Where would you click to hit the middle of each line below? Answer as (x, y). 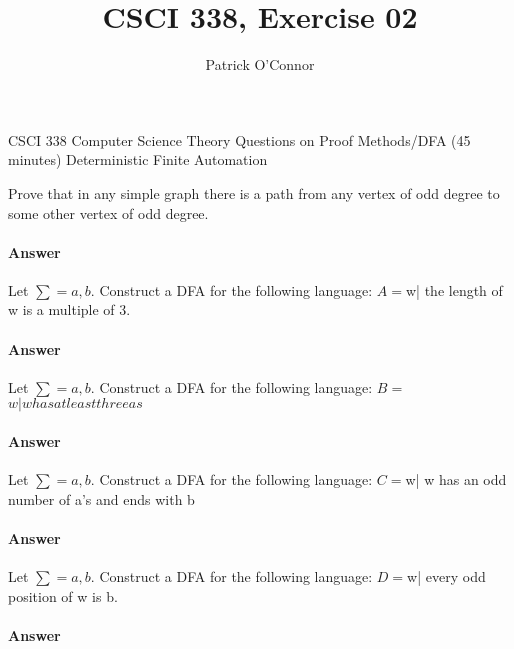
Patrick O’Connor (260, 64)
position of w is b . (63, 595)
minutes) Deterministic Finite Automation (138, 159)
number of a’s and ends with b (101, 498)
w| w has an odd (456, 479)
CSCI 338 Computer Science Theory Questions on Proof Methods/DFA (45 (239, 139)
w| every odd (446, 576)
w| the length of (454, 289)
